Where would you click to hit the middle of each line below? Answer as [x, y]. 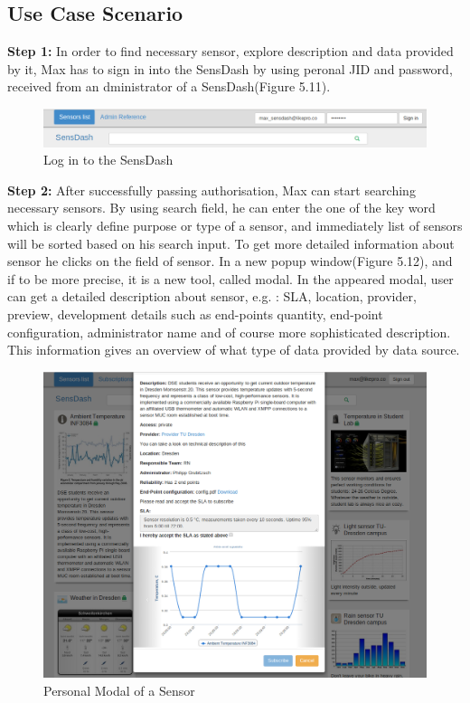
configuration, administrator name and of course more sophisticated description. [229, 332]
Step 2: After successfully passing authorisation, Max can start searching [211, 190]
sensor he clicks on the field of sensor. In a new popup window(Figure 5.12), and [230, 261]
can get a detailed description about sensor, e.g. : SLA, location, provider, [212, 296]
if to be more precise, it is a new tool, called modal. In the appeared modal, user [230, 278]
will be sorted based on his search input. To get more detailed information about [231, 243]
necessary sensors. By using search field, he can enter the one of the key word [221, 208]
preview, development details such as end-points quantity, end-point [195, 313]
